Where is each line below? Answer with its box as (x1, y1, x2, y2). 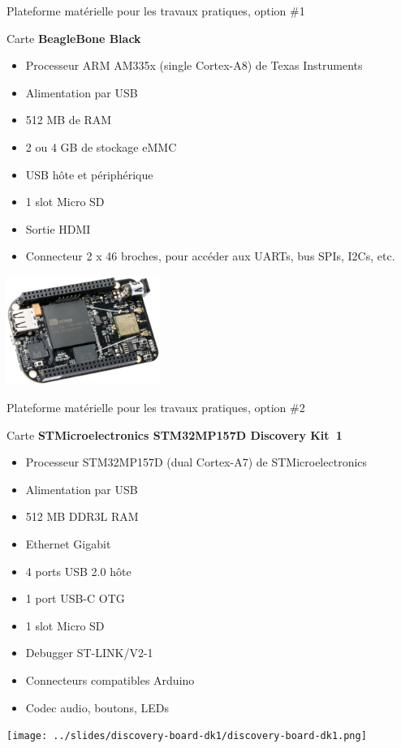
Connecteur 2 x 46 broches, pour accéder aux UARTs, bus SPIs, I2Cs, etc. (25, 247, 395, 264)
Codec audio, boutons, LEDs (25, 699, 169, 716)
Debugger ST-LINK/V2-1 (25, 644, 153, 661)
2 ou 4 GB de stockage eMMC (25, 138, 177, 155)
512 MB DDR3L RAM (25, 508, 139, 525)
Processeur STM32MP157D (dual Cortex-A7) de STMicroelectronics (25, 454, 368, 471)
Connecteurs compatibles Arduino (25, 672, 195, 688)
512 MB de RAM (25, 111, 112, 128)
